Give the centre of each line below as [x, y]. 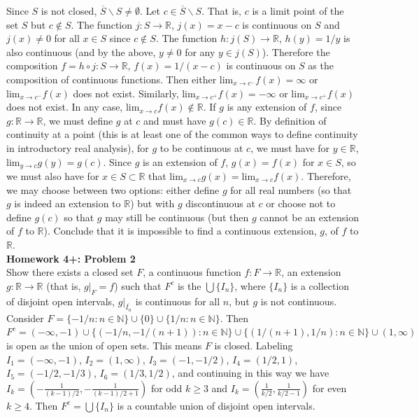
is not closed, [69, 11]
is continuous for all [178, 301]
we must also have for [53, 175]
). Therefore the [296, 51]
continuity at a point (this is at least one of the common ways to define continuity [182, 134]
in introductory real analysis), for [78, 147]
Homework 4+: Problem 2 [71, 258]
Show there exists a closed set [70, 272]
